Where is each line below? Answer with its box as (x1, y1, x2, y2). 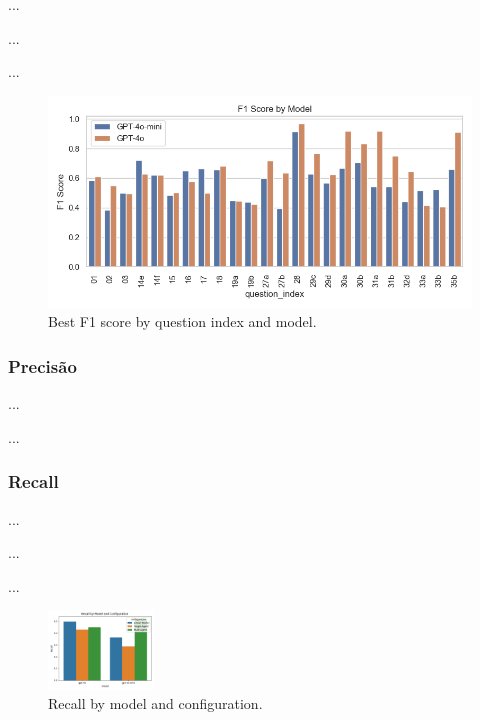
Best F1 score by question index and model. (48, 311, 317, 332)
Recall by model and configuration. (48, 693, 263, 714)
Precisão (8, 353, 77, 378)
